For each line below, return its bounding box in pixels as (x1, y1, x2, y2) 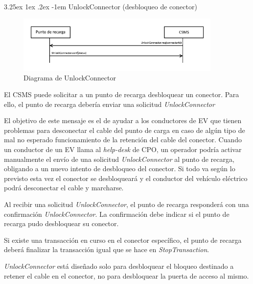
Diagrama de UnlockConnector (23, 73, 116, 83)
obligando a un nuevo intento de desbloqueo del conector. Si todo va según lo (4, 163, 235, 174)
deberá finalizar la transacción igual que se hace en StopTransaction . (4, 244, 209, 255)
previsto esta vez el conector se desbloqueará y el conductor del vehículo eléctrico (4, 173, 248, 183)
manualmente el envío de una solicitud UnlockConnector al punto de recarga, (4, 154, 234, 164)
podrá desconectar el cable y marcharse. (4, 182, 124, 193)
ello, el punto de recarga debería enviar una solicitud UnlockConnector (4, 99, 215, 109)
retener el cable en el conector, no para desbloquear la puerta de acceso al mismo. (4, 270, 249, 281)
